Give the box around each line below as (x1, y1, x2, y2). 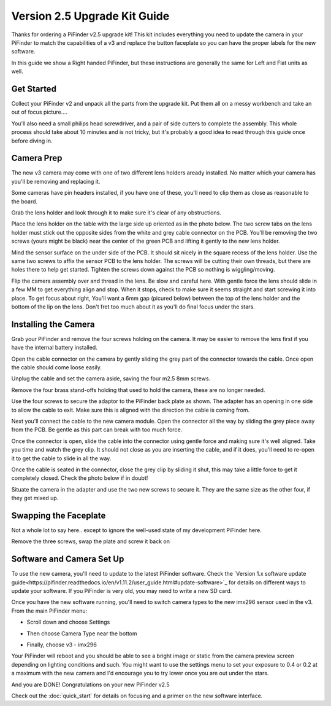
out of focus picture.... (11, 108, 67, 116)
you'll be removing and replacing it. (11, 178, 101, 185)
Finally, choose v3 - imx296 (26, 641, 97, 648)
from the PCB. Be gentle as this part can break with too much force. (11, 426, 183, 433)
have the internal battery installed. (11, 344, 97, 351)
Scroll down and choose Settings (26, 618, 110, 626)
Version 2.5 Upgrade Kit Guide (11, 9, 170, 23)
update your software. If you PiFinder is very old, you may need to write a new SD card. (11, 587, 232, 595)
